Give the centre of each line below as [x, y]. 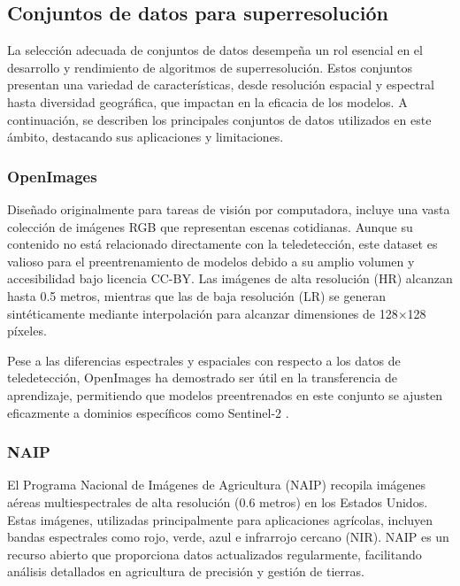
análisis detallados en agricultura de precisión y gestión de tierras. [186, 571]
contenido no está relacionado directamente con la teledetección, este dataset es [222, 244]
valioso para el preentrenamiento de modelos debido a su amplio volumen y [211, 261]
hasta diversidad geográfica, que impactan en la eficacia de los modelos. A [207, 101]
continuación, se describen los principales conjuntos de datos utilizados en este [219, 119]
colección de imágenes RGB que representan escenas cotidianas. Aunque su [210, 226]
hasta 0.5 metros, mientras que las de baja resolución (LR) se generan [196, 295]
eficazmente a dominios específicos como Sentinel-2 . [148, 412]
